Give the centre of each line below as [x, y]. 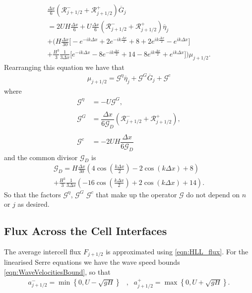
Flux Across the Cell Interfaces [86, 231]
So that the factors [32, 194]
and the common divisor [41, 157]
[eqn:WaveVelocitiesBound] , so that [57, 272]
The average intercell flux [43, 251]
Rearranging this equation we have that [64, 67]
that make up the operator [136, 194]
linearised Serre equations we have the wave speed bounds [92, 262]
